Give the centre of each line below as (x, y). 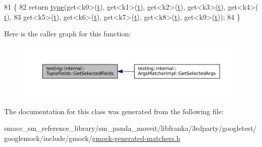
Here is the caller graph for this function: (68, 34)
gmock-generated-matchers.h (136, 138)
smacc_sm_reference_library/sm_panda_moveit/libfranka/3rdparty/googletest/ (130, 128)
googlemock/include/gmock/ (48, 138)
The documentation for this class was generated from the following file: (114, 111)
